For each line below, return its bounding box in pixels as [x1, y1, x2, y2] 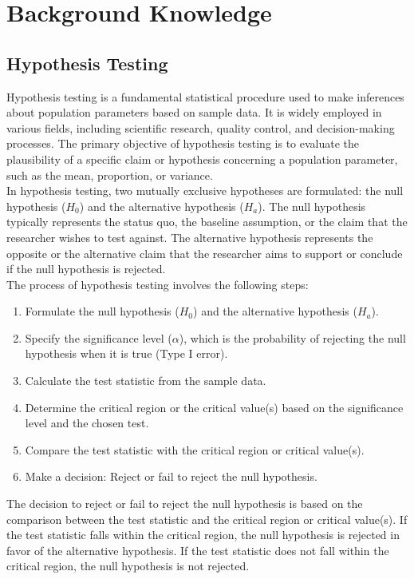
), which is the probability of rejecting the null [179, 329, 406, 346]
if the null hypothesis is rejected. [6, 260, 166, 277]
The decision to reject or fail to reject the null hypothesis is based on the [6, 495, 363, 512]
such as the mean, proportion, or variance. [6, 166, 213, 183]
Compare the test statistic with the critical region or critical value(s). [25, 441, 365, 458]
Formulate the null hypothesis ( [25, 303, 179, 319]
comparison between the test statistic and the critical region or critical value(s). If [6, 510, 408, 527]
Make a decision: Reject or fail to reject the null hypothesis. [25, 468, 317, 485]
